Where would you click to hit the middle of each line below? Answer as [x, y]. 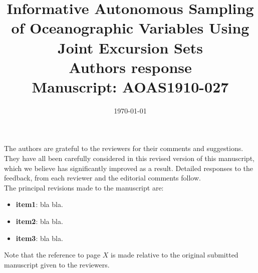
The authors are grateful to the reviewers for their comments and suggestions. [124, 148]
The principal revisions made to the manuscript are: [84, 187]
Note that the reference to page [52, 255]
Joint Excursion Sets [130, 47]
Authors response [130, 67]
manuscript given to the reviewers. [57, 264]
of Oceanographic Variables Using [130, 28]
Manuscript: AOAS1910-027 [130, 86]
